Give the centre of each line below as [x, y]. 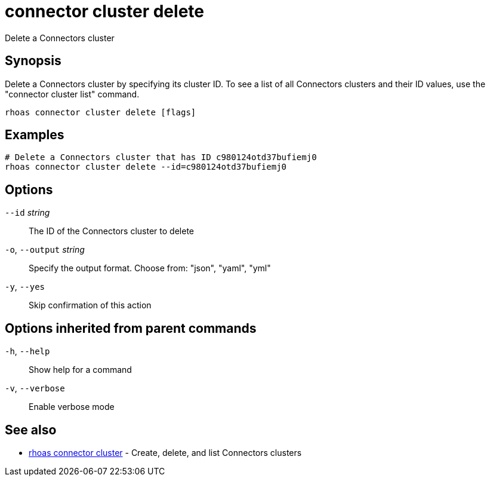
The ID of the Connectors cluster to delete [111, 231]
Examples [35, 135]
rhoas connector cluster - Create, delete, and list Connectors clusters [165, 452]
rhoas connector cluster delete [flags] [101, 112]
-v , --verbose [35, 388]
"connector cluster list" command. [72, 94]
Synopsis [33, 61]
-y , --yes [25, 287]
